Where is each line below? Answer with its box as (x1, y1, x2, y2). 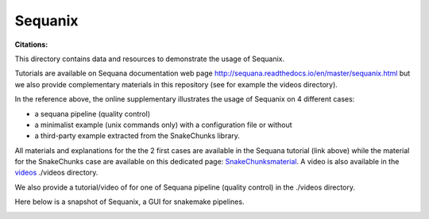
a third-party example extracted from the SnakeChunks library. (34, 131, 240, 140)
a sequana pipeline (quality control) (34, 109, 151, 118)
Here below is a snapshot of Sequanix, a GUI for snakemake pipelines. (14, 197, 245, 206)
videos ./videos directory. (14, 167, 99, 178)
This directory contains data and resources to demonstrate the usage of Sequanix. (14, 54, 285, 63)
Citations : (14, 40, 48, 49)
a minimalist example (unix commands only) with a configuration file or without (34, 120, 293, 129)
